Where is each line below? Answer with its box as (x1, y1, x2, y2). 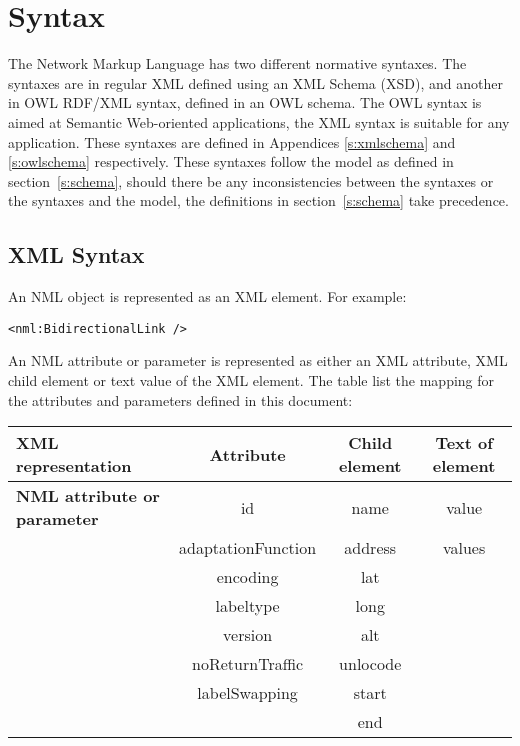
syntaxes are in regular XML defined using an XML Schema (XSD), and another (8, 72, 503, 93)
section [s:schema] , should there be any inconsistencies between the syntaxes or (8, 170, 494, 191)
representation (16, 454, 132, 478)
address (344, 536, 397, 560)
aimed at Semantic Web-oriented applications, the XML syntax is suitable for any (8, 111, 510, 132)
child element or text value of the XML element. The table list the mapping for (8, 369, 495, 390)
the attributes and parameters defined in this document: (8, 389, 353, 410)
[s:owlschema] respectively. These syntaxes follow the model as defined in (8, 151, 454, 172)
